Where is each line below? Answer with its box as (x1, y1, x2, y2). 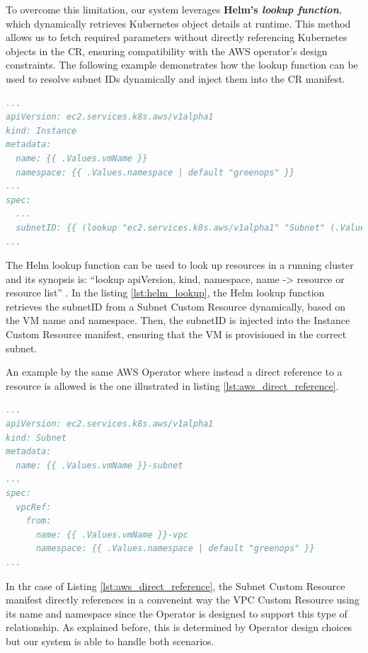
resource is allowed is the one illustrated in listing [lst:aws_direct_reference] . (6, 378, 339, 393)
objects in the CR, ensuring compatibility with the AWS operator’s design (6, 43, 328, 58)
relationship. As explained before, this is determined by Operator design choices (6, 620, 352, 635)
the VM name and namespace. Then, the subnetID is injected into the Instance (6, 313, 350, 328)
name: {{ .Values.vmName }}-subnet (16, 460, 183, 470)
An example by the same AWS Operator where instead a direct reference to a (6, 364, 343, 379)
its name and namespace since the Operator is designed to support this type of (6, 606, 347, 620)
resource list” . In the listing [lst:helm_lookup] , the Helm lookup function (6, 285, 325, 300)
